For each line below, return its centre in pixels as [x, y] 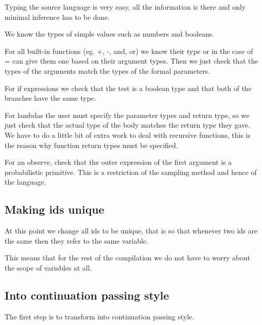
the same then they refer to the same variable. [76, 240]
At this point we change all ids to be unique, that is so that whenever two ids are [131, 231]
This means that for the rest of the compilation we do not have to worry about [127, 258]
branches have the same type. [51, 98]
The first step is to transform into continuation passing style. [100, 316]
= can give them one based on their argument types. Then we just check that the [132, 61]
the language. [25, 182]
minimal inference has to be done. [57, 17]
